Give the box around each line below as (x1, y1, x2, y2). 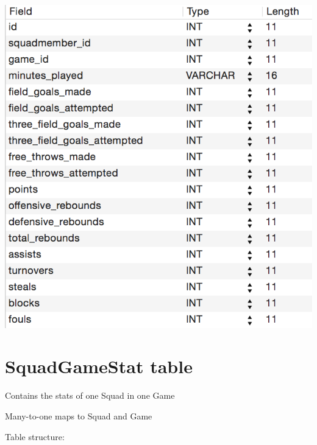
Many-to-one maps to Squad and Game (5, 409, 152, 422)
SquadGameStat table (5, 354, 193, 379)
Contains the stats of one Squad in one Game (5, 389, 175, 402)
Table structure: (5, 430, 65, 443)
